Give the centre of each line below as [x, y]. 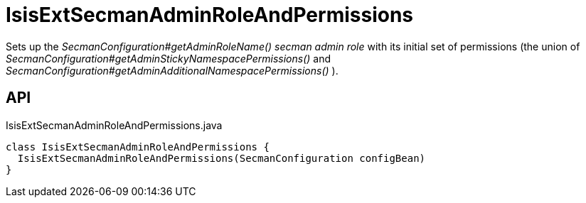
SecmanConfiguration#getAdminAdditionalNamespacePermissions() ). [172, 70]
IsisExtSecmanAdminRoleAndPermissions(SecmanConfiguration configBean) [222, 158]
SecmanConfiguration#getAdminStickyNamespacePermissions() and [168, 58]
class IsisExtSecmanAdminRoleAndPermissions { [138, 147]
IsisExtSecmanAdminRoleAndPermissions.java [114, 125]
